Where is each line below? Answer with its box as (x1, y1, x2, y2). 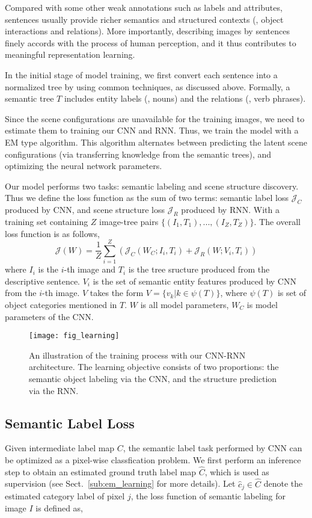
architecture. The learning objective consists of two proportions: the (29, 360, 279, 373)
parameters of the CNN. (5, 310, 94, 322)
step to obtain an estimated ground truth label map (5, 465, 196, 478)
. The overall (254, 215, 301, 227)
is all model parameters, (140, 298, 229, 310)
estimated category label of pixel (5, 490, 125, 502)
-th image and (64, 263, 116, 276)
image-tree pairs (99, 215, 159, 227)
